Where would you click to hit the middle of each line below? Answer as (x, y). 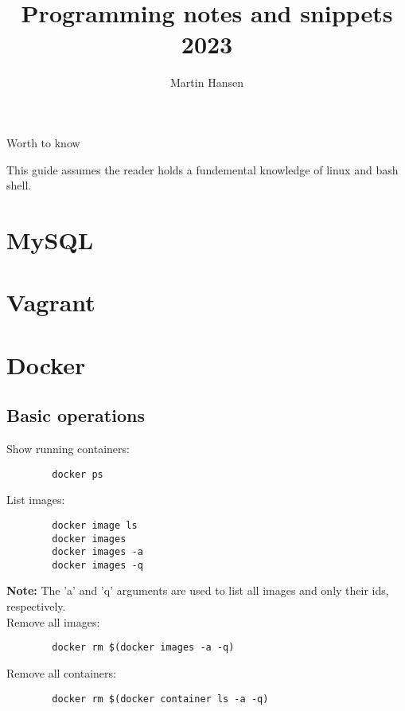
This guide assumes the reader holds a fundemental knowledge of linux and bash (202, 169)
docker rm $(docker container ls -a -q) (160, 699)
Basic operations (76, 415)
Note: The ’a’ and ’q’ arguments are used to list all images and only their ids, (198, 590)
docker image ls (95, 525)
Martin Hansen (207, 82)
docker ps (78, 474)
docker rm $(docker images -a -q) (143, 648)
